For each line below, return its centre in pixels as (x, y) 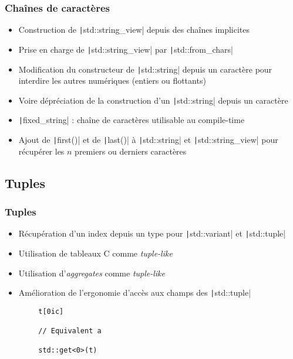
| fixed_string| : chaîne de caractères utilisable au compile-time (132, 120)
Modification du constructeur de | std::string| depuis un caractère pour (145, 69)
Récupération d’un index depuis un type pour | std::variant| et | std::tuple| (152, 233)
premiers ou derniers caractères (131, 151)
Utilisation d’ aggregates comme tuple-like (92, 273)
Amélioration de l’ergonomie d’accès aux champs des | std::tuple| (135, 293)
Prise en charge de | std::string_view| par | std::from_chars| (126, 49)
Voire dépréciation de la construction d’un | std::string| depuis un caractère (153, 100)
